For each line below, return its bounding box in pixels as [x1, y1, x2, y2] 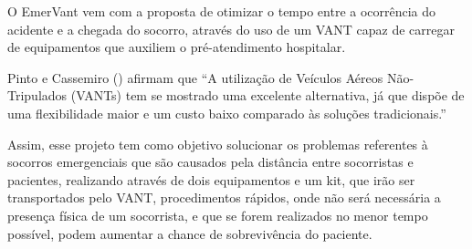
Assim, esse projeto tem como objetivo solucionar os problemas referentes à [7, 134, 428, 153]
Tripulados [7, 86, 68, 105]
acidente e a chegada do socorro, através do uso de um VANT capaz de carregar [7, 19, 455, 38]
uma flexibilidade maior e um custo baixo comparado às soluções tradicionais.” [7, 103, 446, 122]
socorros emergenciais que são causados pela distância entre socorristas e [7, 152, 414, 171]
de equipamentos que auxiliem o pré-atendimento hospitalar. [7, 37, 346, 57]
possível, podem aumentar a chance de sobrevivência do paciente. [7, 223, 372, 243]
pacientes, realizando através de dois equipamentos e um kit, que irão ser [7, 170, 415, 189]
